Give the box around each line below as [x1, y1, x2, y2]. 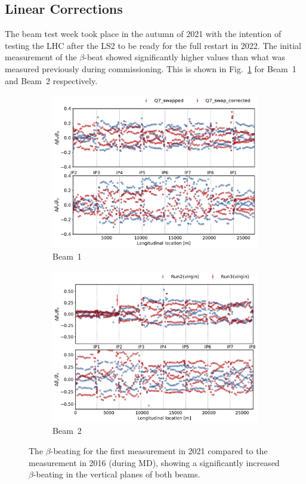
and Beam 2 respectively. [5, 74, 98, 87]
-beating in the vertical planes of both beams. [33, 468, 200, 480]
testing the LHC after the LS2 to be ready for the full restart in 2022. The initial [5, 39, 301, 51]
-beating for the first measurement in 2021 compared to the [50, 444, 268, 457]
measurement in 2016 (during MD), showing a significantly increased [29, 456, 280, 468]
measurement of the [5, 51, 77, 63]
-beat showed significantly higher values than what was [84, 51, 285, 63]
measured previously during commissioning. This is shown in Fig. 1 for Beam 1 [5, 62, 296, 75]
